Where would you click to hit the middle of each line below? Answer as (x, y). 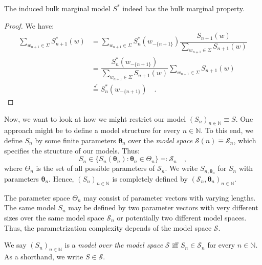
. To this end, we (227, 130)
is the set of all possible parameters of (95, 168)
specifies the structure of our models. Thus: (72, 150)
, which (245, 140)
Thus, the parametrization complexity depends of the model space (108, 227)
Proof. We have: (29, 25)
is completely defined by (150, 178)
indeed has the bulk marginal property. (183, 8)
